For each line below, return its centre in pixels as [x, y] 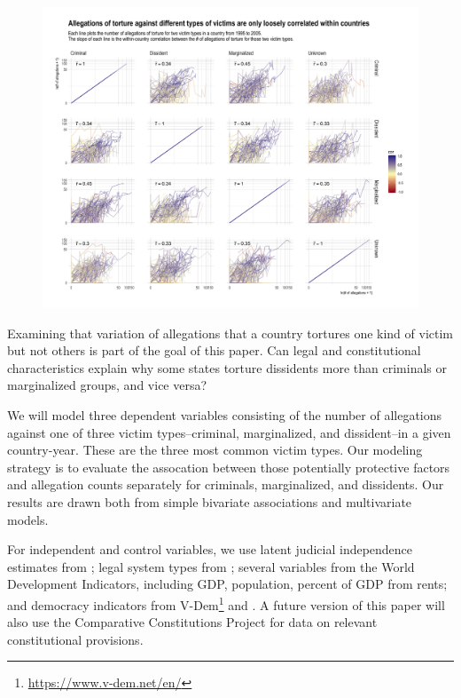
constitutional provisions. [75, 639]
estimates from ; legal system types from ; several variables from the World [211, 566]
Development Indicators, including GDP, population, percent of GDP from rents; [227, 584]
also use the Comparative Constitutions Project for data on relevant [192, 622]
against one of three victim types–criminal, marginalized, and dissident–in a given [229, 432]
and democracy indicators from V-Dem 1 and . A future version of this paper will [226, 603]
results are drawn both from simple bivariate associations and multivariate [210, 502]
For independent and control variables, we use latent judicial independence [210, 549]
